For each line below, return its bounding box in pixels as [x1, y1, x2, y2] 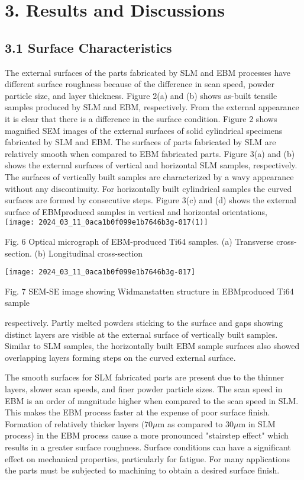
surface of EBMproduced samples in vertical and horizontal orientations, [5, 205, 267, 217]
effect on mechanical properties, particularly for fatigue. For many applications [5, 452, 290, 465]
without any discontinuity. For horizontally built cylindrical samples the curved [5, 182, 292, 194]
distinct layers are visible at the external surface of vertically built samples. [5, 328, 278, 340]
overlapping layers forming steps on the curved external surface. [5, 351, 236, 363]
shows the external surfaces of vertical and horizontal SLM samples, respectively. [5, 159, 297, 171]
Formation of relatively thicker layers [5, 417, 138, 430]
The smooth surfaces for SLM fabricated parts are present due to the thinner [5, 371, 284, 383]
